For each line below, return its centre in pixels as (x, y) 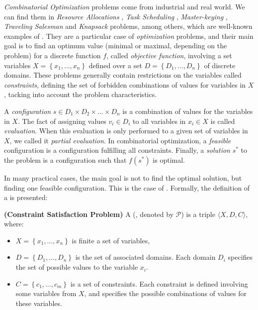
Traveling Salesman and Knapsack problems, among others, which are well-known (128, 26)
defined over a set (115, 65)
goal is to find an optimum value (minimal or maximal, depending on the (116, 46)
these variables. (39, 303)
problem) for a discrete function (52, 55)
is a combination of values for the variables (188, 111)
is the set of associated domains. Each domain (145, 257)
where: (14, 224)
